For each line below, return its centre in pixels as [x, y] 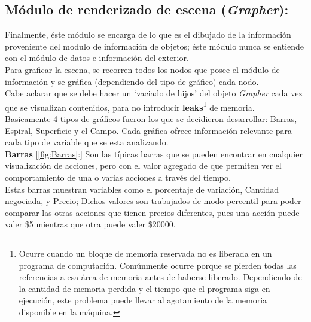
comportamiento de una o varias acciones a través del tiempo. [118, 177]
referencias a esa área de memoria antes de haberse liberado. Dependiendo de [160, 277]
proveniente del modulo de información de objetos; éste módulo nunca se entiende [155, 46]
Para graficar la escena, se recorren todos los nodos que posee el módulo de [142, 69]
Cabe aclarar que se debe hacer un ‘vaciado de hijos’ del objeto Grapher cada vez [154, 93]
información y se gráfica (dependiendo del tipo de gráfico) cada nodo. [132, 81]
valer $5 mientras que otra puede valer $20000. [90, 224]
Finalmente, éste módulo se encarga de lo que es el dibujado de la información [148, 34]
